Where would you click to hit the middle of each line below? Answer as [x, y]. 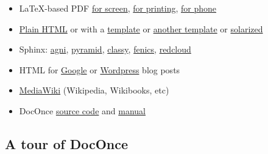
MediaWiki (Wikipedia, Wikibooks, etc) [94, 90]
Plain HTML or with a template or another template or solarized [141, 28]
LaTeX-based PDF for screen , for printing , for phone [118, 8]
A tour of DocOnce [67, 143]
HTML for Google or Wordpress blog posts [100, 69]
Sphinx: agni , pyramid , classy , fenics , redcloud [105, 49]
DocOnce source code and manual [83, 110]
